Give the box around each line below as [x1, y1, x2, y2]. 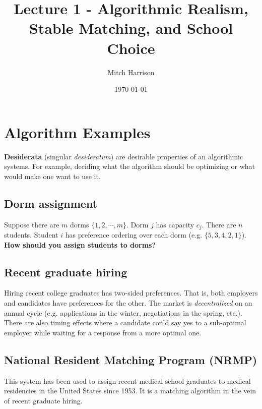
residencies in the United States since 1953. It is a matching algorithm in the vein [4, 385, 256, 396]
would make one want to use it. [4, 170, 101, 181]
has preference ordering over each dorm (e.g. [65, 229, 203, 240]
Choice [107, 37, 155, 58]
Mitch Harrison [107, 67, 155, 77]
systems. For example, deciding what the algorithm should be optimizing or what [4, 161, 255, 171]
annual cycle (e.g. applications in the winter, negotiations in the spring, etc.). [4, 307, 242, 318]
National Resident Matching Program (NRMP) [4, 352, 257, 367]
